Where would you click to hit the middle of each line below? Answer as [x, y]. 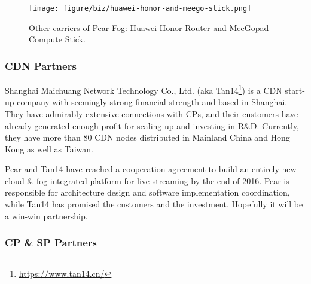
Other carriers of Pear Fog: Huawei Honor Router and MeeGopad [149, 27]
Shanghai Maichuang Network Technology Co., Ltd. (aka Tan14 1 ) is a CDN [144, 89]
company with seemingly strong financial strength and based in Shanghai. [152, 102]
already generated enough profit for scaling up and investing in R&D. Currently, [152, 125]
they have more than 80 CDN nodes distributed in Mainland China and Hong [147, 137]
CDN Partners [41, 65]
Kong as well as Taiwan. [49, 149]
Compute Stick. [57, 39]
